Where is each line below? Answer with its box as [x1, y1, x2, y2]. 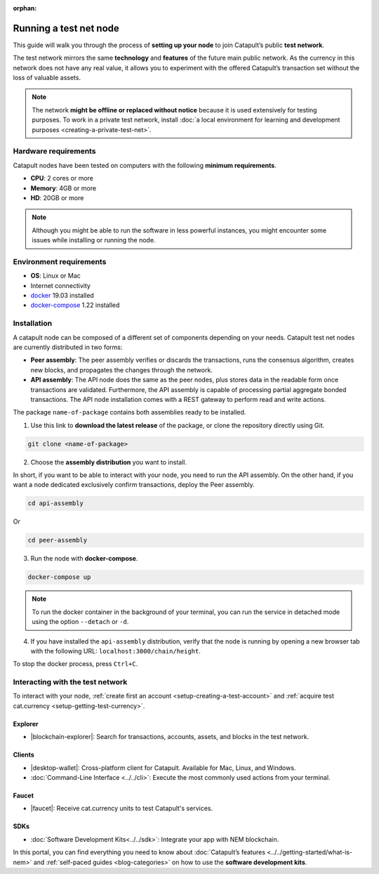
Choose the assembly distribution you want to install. [30, 457, 187, 467]
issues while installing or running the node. [32, 236, 156, 244]
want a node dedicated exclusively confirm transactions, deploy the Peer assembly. [13, 481, 255, 489]
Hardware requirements [13, 146, 96, 156]
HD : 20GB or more [30, 193, 84, 202]
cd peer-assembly [27, 536, 88, 544]
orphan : [13, 4, 37, 12]
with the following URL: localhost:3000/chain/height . [30, 646, 201, 655]
